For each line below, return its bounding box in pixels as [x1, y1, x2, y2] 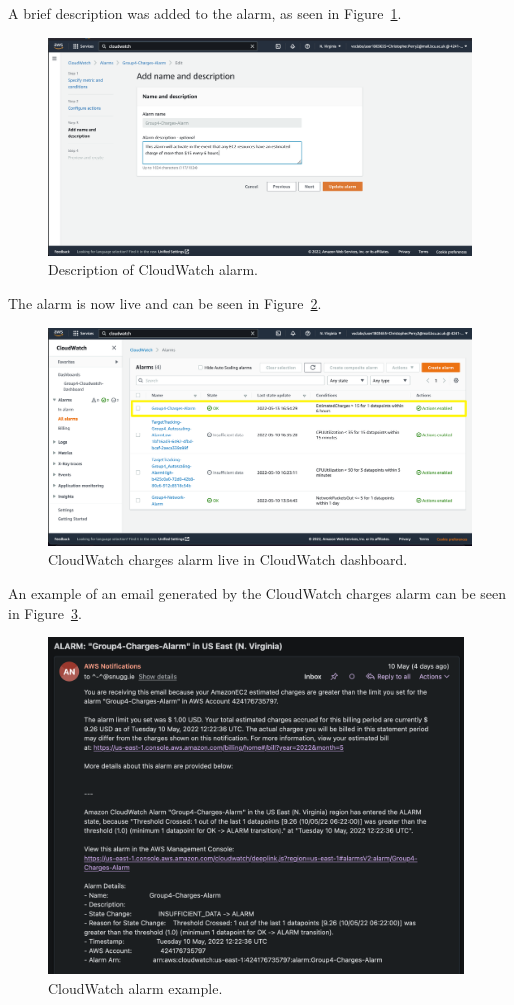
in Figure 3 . [8, 602, 82, 623]
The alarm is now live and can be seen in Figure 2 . [8, 292, 322, 313]
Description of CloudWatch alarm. [48, 259, 258, 280]
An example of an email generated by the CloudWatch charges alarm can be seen [8, 582, 507, 603]
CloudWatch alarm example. [48, 977, 223, 998]
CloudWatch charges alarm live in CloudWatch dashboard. [48, 549, 408, 570]
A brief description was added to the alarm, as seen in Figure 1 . [8, 3, 402, 23]
